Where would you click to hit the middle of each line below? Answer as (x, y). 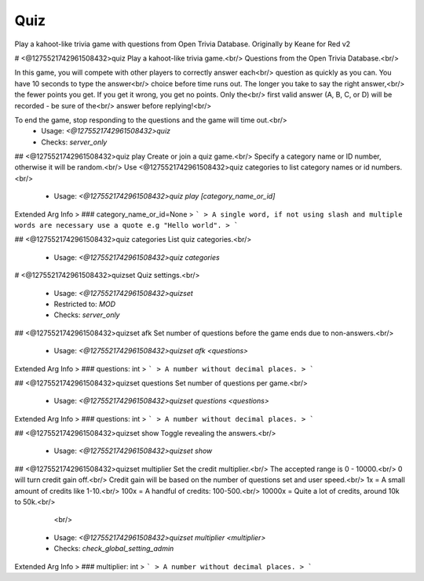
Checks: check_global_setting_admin (114, 549)
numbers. (387, 167)
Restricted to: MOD (85, 304)
